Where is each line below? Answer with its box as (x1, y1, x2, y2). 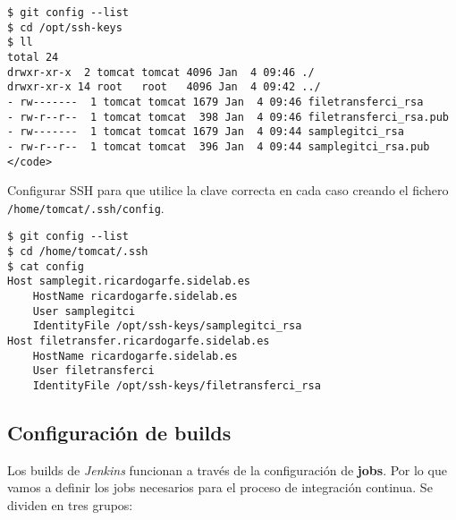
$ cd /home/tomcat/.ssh (7, 245, 148, 259)
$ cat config (7, 260, 84, 273)
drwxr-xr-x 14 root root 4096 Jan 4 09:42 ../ (7, 81, 321, 94)
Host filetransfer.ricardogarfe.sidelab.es (7, 335, 270, 348)
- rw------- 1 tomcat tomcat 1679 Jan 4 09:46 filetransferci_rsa (7, 95, 424, 108)
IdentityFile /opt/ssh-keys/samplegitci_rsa (32, 320, 302, 333)
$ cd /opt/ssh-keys (7, 21, 122, 34)
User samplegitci (32, 304, 136, 318)
